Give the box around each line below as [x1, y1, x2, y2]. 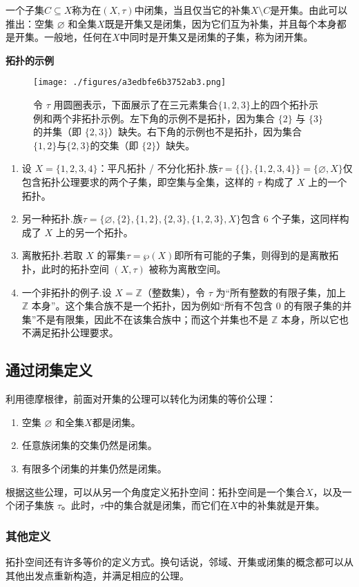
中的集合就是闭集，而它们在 [104, 498, 230, 512]
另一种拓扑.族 [21, 211, 83, 226]
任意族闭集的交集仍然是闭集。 [21, 438, 157, 452]
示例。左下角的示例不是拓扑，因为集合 [100, 110, 275, 125]
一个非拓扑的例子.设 [21, 285, 112, 299]
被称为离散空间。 [148, 261, 226, 276]
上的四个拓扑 [250, 97, 309, 112]
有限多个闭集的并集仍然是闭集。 [21, 461, 167, 475]
